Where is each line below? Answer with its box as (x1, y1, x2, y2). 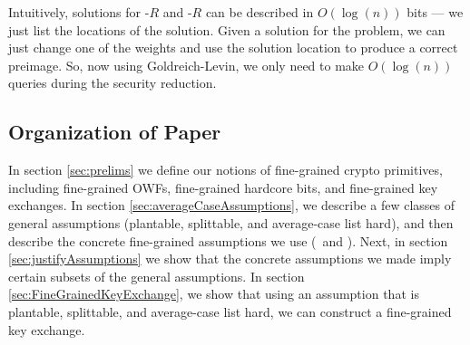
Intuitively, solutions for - (8, 3, 150, 21)
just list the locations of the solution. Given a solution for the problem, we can (8, 20, 446, 39)
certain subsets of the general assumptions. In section (8, 266, 305, 285)
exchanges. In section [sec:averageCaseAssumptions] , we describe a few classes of (8, 196, 455, 215)
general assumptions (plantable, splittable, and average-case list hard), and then (8, 213, 454, 232)
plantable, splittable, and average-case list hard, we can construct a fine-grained (8, 302, 452, 321)
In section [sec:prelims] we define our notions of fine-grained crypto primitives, (8, 160, 443, 179)
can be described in (205, 3, 314, 21)
